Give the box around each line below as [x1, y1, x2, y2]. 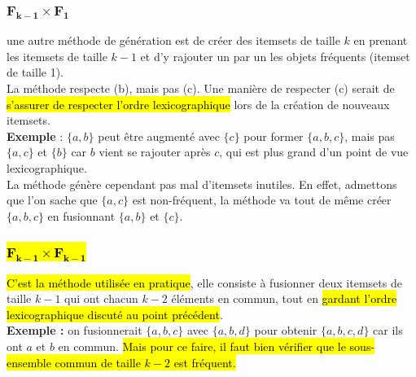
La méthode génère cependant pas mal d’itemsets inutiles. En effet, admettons [7, 175, 397, 192]
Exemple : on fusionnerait [7, 322, 142, 339]
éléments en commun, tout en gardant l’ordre [171, 290, 397, 307]
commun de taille [55, 353, 141, 370]
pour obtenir [254, 322, 317, 339]
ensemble [7, 353, 51, 370]
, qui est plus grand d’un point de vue [219, 143, 409, 160]
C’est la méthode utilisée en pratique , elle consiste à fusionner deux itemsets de [7, 274, 402, 291]
